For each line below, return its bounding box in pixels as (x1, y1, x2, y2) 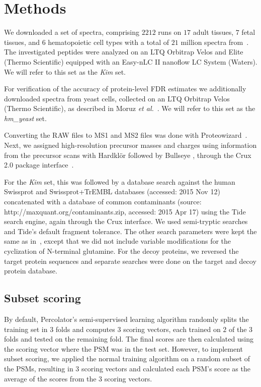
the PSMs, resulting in (4, 363, 73, 373)
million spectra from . (181, 36, 249, 47)
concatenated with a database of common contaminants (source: (4, 196, 202, 207)
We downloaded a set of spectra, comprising (4, 27, 140, 37)
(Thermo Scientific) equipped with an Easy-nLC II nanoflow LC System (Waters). (4, 56, 257, 67)
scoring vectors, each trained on (123, 323, 221, 334)
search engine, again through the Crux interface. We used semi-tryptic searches (4, 216, 248, 227)
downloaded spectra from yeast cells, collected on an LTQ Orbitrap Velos (4, 93, 230, 103)
